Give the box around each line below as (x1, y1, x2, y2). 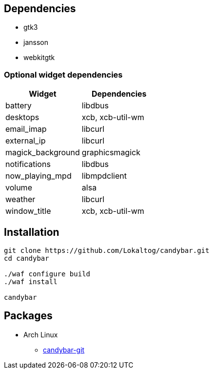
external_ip (5, 136, 46, 146)
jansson (23, 38, 48, 47)
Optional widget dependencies (4, 69, 123, 80)
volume (5, 183, 32, 193)
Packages (4, 310, 53, 322)
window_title (5, 206, 51, 216)
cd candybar (4, 254, 49, 263)
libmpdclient (81, 171, 127, 181)
